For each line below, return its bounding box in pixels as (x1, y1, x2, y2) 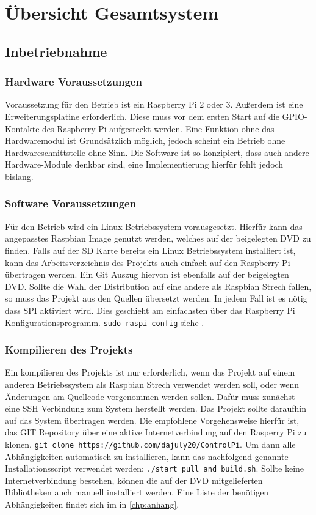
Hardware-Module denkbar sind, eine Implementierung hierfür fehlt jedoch (5, 158, 284, 171)
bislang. (5, 169, 34, 182)
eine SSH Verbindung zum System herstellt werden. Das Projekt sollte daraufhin (5, 402, 307, 415)
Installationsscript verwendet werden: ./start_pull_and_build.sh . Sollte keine (5, 462, 304, 475)
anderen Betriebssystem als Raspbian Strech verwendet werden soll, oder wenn (5, 377, 300, 390)
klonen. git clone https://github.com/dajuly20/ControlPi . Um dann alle (5, 437, 296, 450)
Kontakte (5, 122, 40, 135)
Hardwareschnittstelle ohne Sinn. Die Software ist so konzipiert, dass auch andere (5, 146, 309, 158)
